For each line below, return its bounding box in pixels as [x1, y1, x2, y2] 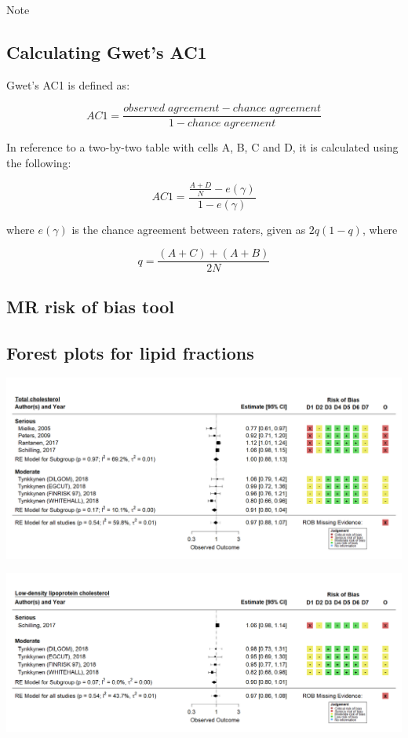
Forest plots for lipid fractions [6, 340, 254, 364]
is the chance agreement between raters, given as [71, 221, 306, 237]
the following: [6, 155, 71, 171]
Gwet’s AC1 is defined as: [6, 76, 130, 93]
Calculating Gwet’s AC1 [6, 39, 207, 64]
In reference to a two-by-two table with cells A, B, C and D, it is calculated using [6, 139, 399, 155]
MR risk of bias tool [6, 294, 174, 318]
